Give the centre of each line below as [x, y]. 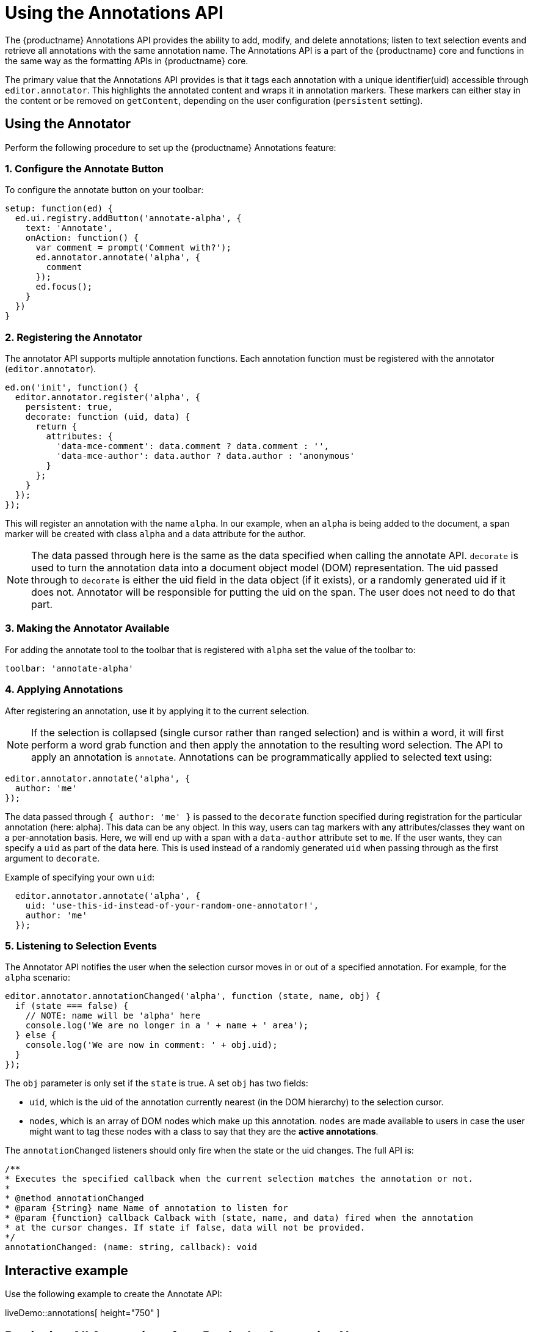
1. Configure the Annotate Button [85, 168]
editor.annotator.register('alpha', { [108, 397]
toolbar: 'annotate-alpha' [69, 668]
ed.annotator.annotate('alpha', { [118, 258]
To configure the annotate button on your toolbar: [104, 190]
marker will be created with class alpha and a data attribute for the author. [155, 534]
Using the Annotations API [114, 13]
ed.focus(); [64, 287]
